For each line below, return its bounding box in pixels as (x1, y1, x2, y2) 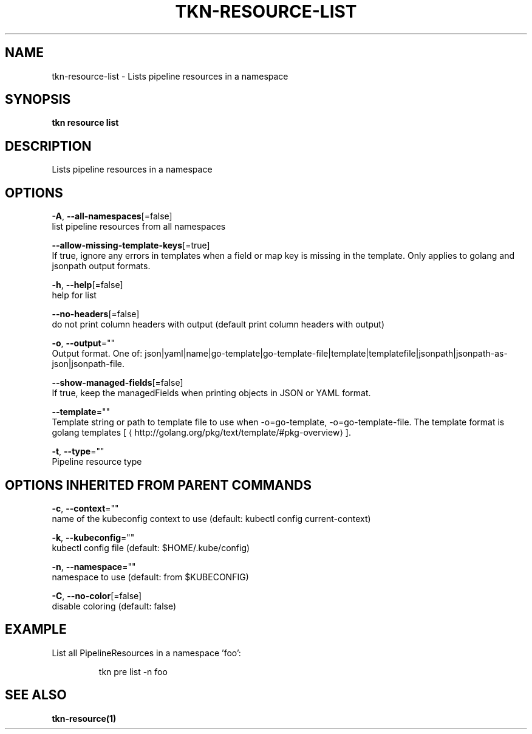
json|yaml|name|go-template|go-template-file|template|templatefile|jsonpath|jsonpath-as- (145, 348, 508, 359)
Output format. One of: (52, 348, 143, 359)
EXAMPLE (5, 622, 67, 637)
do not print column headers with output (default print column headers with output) (52, 319, 385, 330)
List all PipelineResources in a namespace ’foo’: (52, 647, 241, 658)
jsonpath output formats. (52, 261, 151, 272)
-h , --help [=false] (52, 280, 123, 290)
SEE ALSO (5, 687, 67, 703)
